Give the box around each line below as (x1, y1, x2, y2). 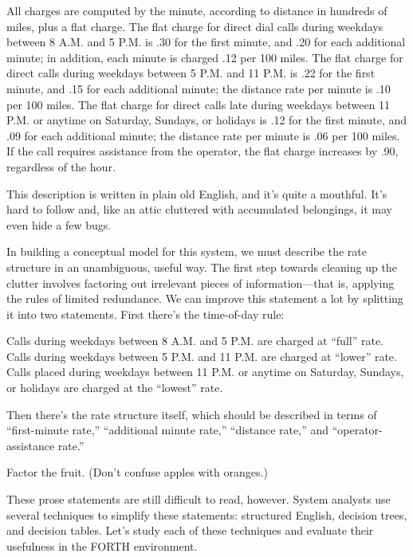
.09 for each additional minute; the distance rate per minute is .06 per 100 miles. (6, 127, 400, 143)
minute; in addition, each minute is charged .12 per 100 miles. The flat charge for (6, 49, 403, 65)
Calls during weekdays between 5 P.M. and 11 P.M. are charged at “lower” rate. (6, 347, 397, 364)
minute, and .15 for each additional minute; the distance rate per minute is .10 (6, 80, 391, 96)
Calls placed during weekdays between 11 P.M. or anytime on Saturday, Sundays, (6, 363, 404, 380)
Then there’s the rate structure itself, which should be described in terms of (6, 406, 377, 422)
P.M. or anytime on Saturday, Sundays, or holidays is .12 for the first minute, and (6, 112, 407, 128)
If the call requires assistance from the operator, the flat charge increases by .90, (6, 143, 399, 159)
